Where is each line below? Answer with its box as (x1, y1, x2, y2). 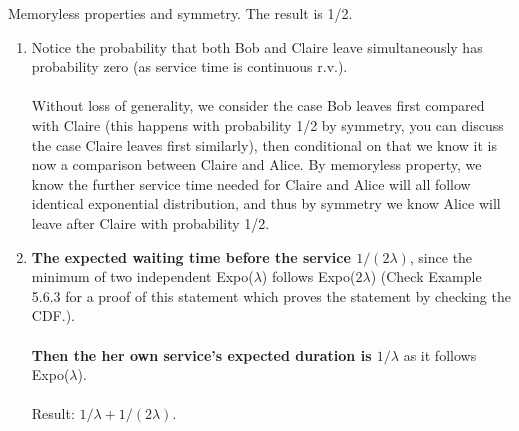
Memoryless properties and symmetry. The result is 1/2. (8, 3, 353, 23)
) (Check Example (370, 266, 482, 287)
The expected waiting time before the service (31, 246, 351, 267)
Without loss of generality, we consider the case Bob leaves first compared (31, 95, 485, 116)
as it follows (403, 344, 477, 365)
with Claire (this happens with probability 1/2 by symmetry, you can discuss (31, 114, 504, 135)
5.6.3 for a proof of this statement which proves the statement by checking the (31, 285, 511, 306)
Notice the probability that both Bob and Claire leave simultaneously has (31, 36, 483, 57)
